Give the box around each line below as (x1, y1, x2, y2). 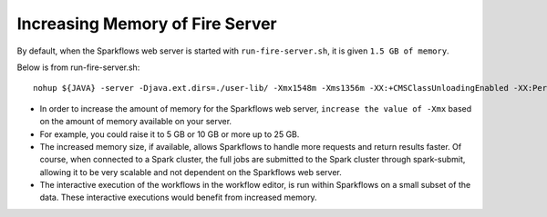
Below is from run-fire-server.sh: (16, 62, 140, 73)
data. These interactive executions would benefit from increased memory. (39, 192, 318, 203)
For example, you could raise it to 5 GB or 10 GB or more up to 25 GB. (39, 128, 300, 140)
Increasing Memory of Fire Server (16, 14, 277, 34)
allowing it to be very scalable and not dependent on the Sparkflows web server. (39, 166, 342, 177)
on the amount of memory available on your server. (39, 116, 232, 127)
